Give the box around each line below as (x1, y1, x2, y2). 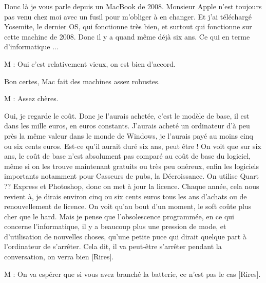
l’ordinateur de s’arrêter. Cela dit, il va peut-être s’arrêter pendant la (4, 241, 222, 252)
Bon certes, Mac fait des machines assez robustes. (4, 76, 160, 86)
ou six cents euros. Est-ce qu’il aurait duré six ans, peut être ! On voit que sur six (4, 140, 261, 151)
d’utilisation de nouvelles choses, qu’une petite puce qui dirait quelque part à (4, 231, 246, 241)
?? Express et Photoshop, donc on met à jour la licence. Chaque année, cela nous (4, 180, 259, 191)
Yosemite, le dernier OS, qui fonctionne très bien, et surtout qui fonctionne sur (4, 21, 252, 32)
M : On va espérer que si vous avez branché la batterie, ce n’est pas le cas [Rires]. (4, 268, 261, 279)
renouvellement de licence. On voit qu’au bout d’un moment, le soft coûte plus (4, 201, 252, 212)
